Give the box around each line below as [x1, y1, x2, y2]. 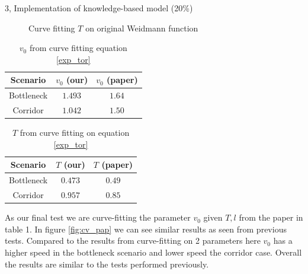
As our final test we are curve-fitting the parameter [5, 211, 191, 224]
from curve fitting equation [29, 42, 127, 54]
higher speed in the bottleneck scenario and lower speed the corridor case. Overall [5, 246, 302, 258]
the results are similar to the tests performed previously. [5, 257, 209, 270]
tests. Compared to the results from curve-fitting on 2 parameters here [5, 234, 261, 247]
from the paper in [239, 211, 303, 224]
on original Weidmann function [85, 21, 198, 34]
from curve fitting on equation [20, 126, 130, 139]
